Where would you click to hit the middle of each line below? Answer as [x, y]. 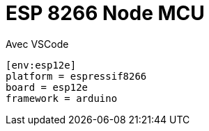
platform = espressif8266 [76, 76]
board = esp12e [47, 87]
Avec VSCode [37, 44]
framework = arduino [62, 98]
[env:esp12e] [41, 65]
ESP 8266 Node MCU [105, 13]
